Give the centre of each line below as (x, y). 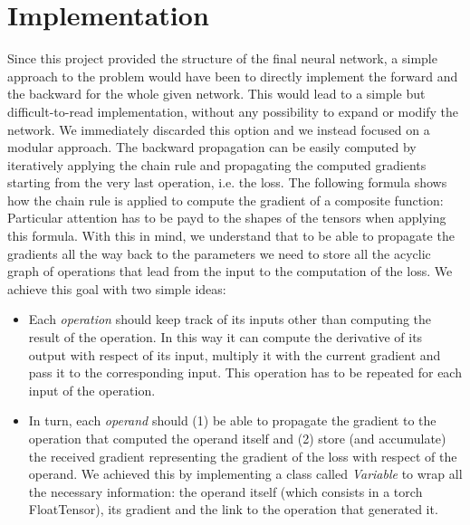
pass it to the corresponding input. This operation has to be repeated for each (245, 372)
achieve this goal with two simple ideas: (117, 288)
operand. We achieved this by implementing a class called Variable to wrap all (245, 474)
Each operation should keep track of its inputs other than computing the (230, 319)
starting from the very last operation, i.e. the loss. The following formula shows (227, 182)
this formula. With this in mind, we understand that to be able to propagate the (231, 236)
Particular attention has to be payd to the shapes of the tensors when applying (227, 218)
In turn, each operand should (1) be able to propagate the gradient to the (232, 420)
